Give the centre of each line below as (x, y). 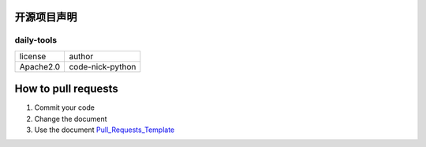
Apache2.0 (40, 66)
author (81, 56)
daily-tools (36, 40)
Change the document (71, 119)
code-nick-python (103, 66)
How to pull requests (66, 89)
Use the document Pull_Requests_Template (105, 130)
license (33, 56)
